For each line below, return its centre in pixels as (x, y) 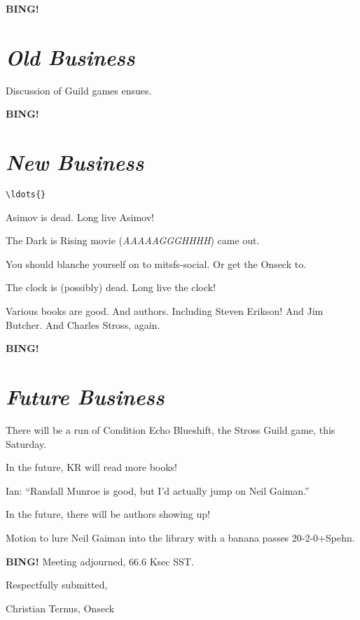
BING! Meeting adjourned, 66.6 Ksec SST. (100, 561)
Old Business (70, 57)
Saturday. (26, 443)
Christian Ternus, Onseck (60, 608)
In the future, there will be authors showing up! (108, 514)
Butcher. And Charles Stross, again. (83, 324)
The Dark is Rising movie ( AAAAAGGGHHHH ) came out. (133, 240)
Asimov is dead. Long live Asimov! (80, 217)
